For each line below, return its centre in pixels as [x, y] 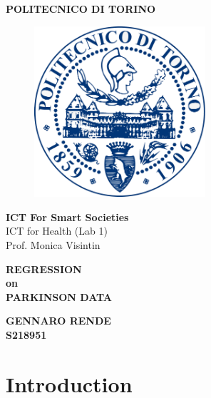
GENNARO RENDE [58, 321]
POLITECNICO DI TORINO [81, 9]
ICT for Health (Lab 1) [57, 231]
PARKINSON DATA [59, 296]
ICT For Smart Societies [67, 216]
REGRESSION [44, 269]
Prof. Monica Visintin [53, 244]
